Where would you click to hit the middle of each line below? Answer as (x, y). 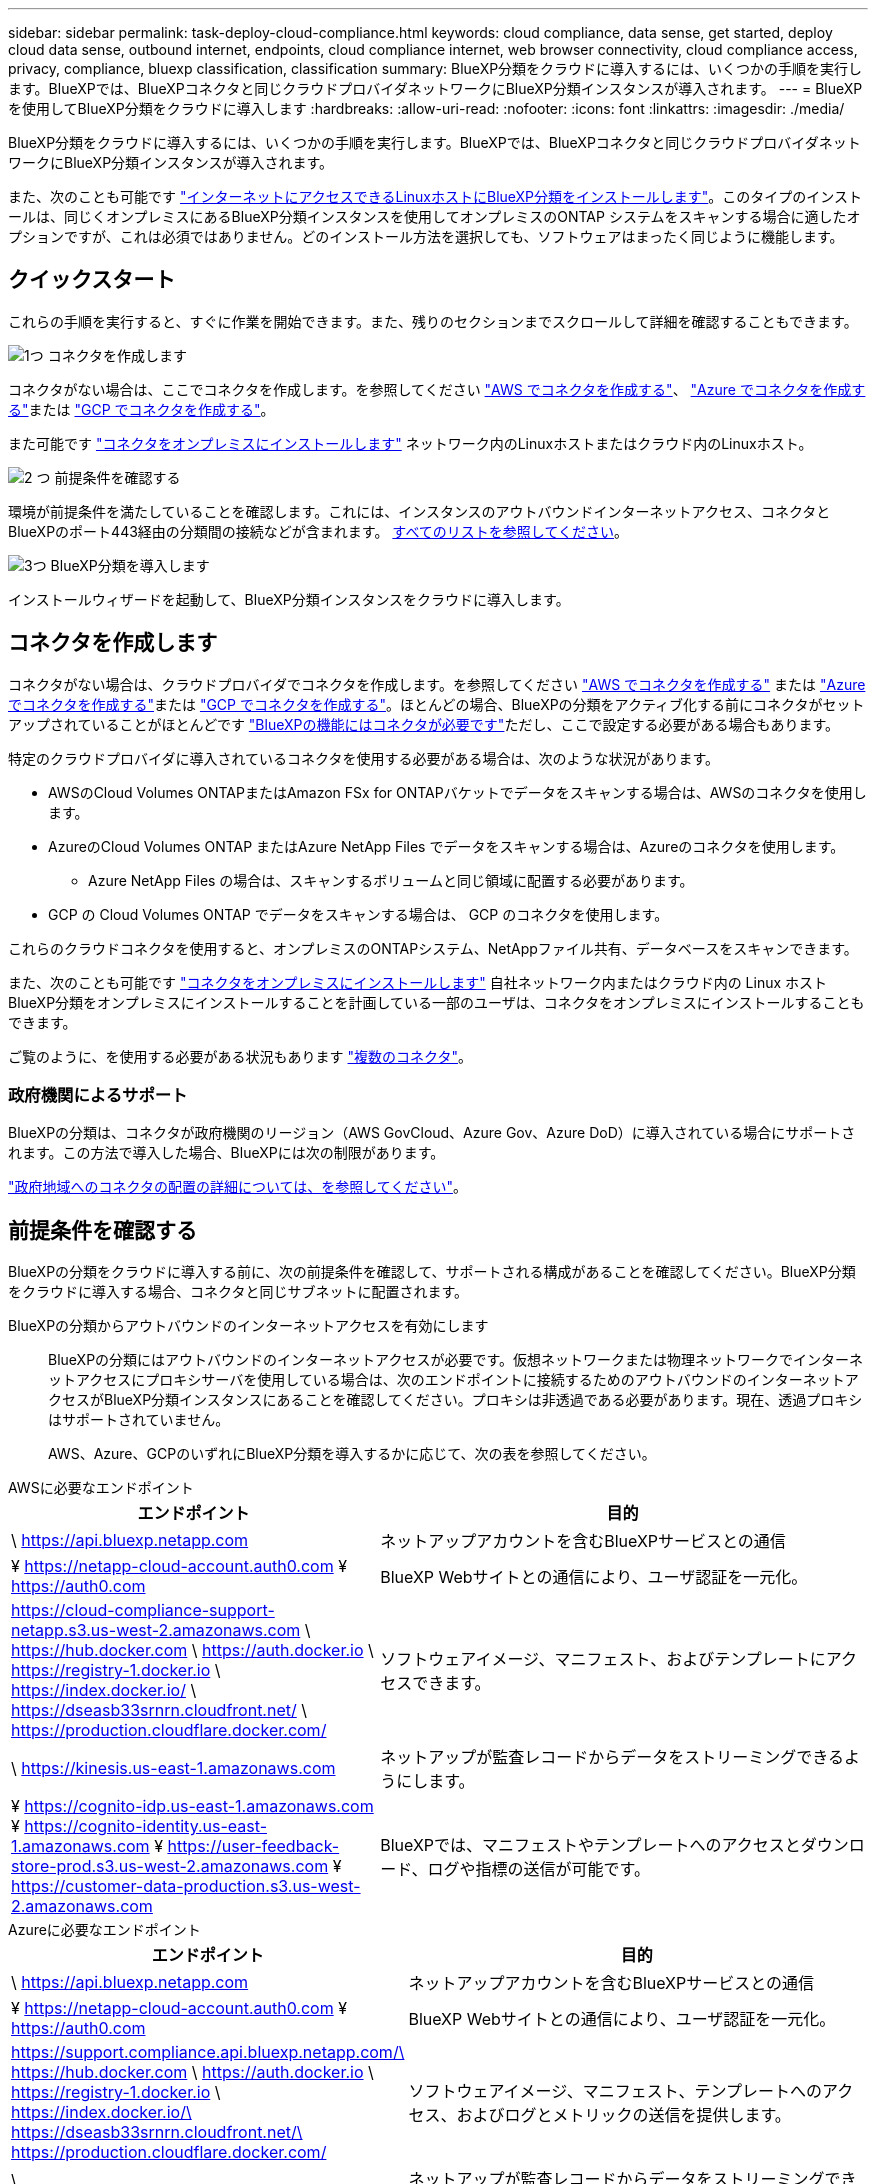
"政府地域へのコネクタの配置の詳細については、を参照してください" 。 (237, 1187)
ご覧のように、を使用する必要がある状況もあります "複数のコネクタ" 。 (240, 1056)
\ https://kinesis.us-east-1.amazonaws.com (173, 1768)
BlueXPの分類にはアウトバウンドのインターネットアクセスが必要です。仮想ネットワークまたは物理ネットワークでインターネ (455, 1360)
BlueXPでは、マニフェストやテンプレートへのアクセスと (590, 1845)
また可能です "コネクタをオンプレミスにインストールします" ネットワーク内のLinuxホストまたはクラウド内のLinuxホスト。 (410, 443)
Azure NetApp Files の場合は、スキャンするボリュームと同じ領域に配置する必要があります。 (391, 880)
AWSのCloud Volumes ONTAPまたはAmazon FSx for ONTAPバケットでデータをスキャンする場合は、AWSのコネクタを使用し (457, 792)
